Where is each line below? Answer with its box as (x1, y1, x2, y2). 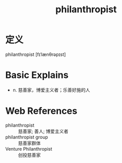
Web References (5, 105, 78, 117)
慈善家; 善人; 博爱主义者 (18, 128, 69, 134)
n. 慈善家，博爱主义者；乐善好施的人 (12, 87, 91, 93)
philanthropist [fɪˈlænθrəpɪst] (5, 51, 66, 57)
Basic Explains (5, 69, 69, 81)
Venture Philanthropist (5, 146, 52, 152)
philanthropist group (5, 134, 48, 140)
